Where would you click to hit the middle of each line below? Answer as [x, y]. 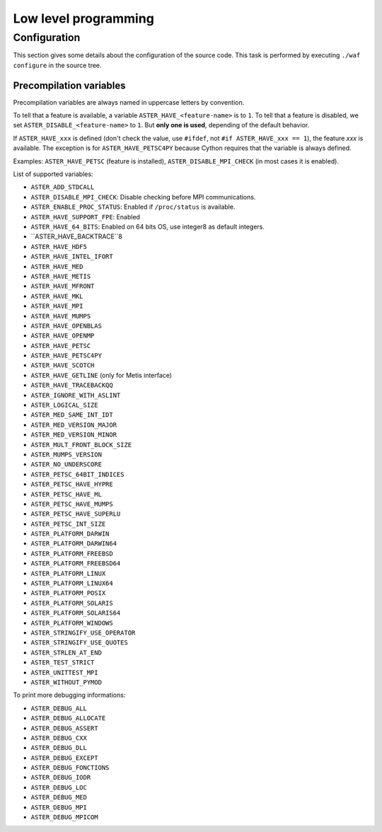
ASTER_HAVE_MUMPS [61, 316]
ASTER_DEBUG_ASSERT [64, 728]
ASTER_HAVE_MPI [57, 306]
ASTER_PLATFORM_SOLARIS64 [76, 613]
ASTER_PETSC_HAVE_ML [66, 494]
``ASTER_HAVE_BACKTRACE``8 [77, 236]
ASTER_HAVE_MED [57, 266]
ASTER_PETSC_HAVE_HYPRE [72, 484]
